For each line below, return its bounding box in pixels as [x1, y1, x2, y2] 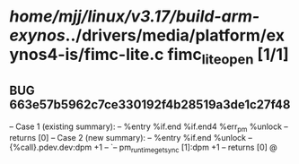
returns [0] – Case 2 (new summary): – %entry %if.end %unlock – [9, 133, 253, 143]
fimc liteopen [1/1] [167, 45, 289, 68]
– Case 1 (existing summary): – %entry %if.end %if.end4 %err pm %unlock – [9, 121, 289, 134]
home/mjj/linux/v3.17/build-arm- [9, 6, 260, 27]
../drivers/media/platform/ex [65, 25, 286, 46]
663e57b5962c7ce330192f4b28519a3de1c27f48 [9, 97, 291, 113]
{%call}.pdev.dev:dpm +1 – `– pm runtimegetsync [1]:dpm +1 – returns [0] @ [9, 142, 278, 155]
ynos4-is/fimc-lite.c [9, 45, 164, 65]
